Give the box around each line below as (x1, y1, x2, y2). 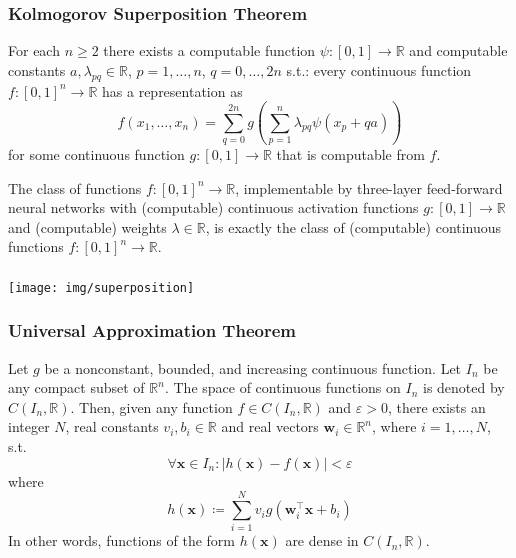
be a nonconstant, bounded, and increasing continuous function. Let (44, 357, 462, 378)
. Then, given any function (70, 396, 233, 417)
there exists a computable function (103, 40, 316, 61)
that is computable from (276, 143, 425, 164)
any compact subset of (8, 377, 145, 398)
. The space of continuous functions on (164, 377, 401, 398)
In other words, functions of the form (8, 530, 236, 551)
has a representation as (102, 80, 243, 101)
